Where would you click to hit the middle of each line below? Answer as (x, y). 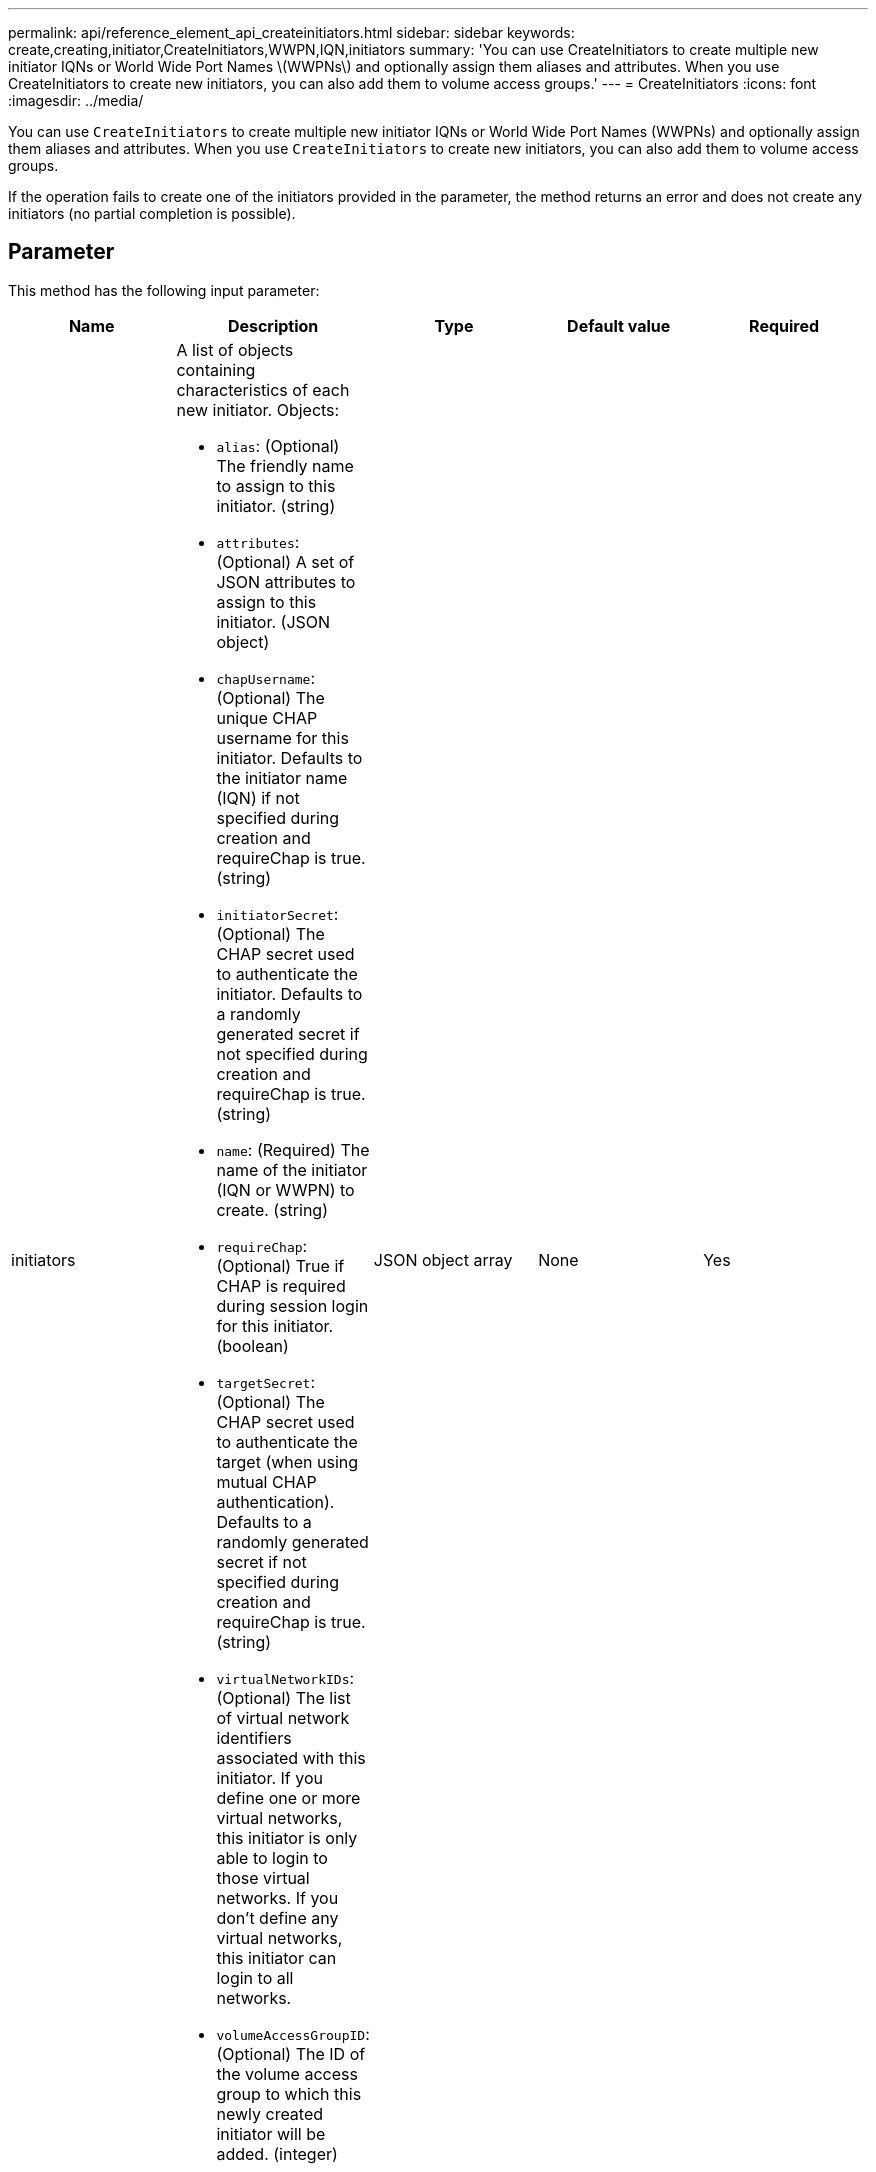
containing (216, 369)
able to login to (272, 1857)
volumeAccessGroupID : (293, 2033)
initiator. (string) (276, 505)
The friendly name (285, 465)
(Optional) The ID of (291, 2053)
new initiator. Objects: (258, 409)
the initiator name (282, 777)
